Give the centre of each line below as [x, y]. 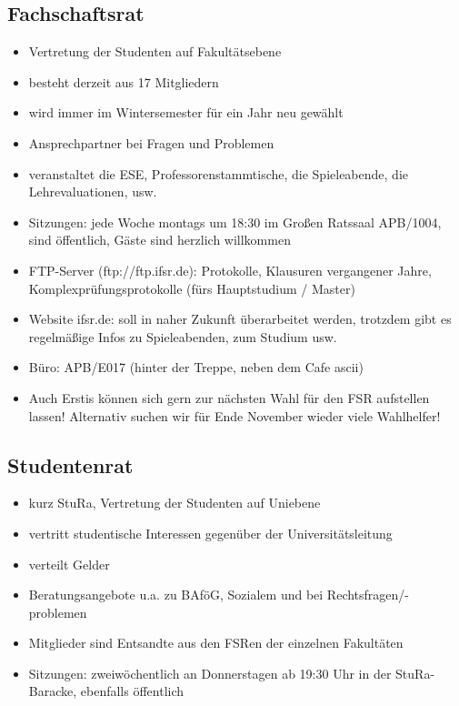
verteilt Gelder [69, 564]
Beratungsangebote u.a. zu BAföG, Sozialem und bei [176, 595]
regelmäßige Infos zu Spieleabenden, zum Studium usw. [183, 336]
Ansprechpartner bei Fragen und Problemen [151, 142]
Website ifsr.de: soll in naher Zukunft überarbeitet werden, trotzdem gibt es [240, 319]
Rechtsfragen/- [368, 595]
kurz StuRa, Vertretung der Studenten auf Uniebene [175, 503]
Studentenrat [70, 464]
